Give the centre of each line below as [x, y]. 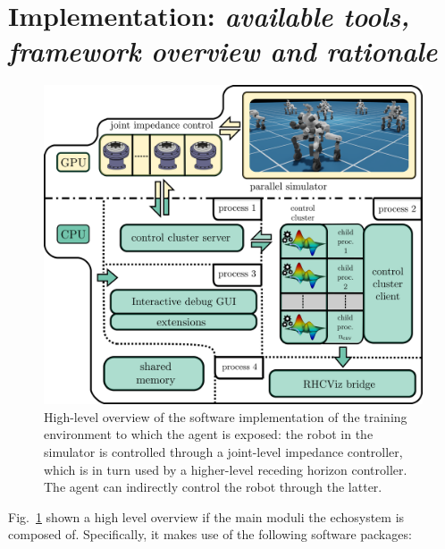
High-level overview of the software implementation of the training [226, 416]
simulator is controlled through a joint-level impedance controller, [223, 452]
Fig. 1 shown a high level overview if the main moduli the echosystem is [206, 516]
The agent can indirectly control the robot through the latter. [213, 487]
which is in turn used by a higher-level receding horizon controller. [226, 469]
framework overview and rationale [223, 51]
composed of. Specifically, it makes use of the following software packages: [210, 534]
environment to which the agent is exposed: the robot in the [209, 434]
